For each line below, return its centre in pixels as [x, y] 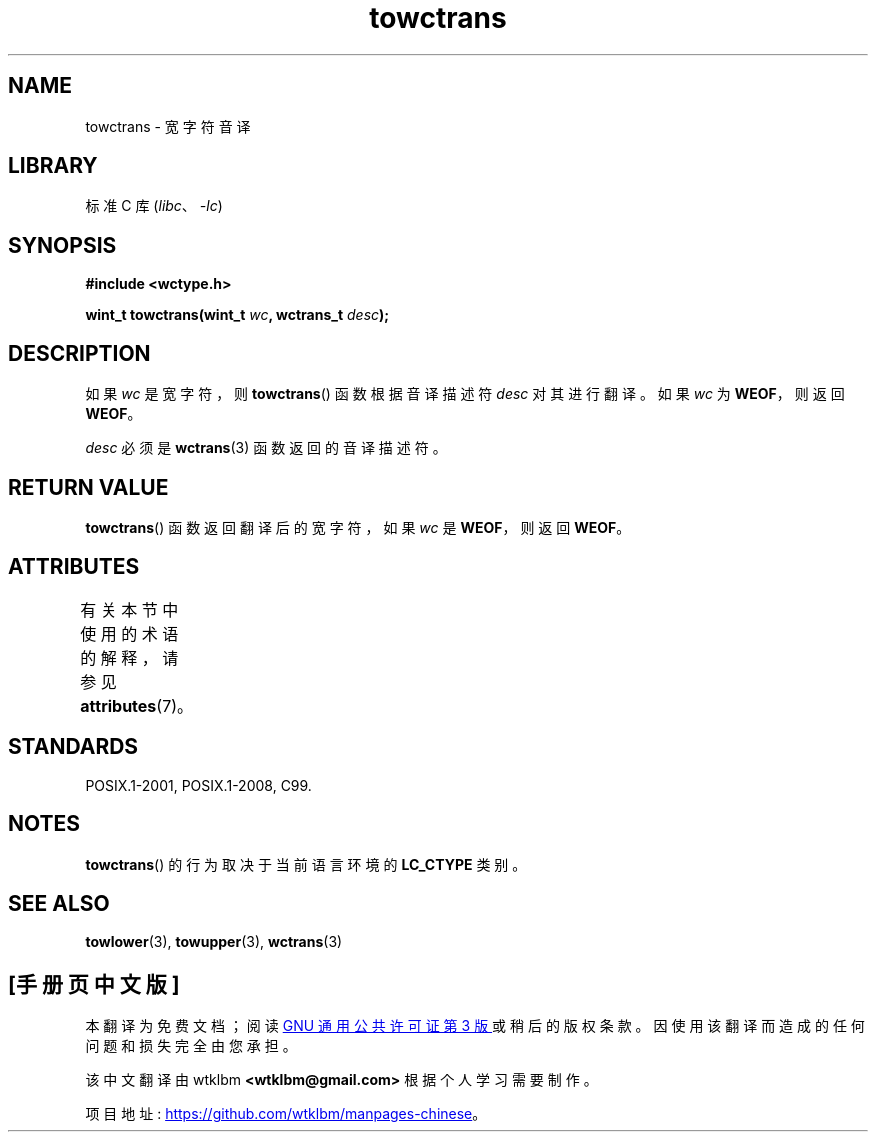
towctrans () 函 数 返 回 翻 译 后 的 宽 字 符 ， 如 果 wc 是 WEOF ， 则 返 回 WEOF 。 [358, 527]
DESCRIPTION [79, 353]
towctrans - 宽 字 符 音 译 [168, 126]
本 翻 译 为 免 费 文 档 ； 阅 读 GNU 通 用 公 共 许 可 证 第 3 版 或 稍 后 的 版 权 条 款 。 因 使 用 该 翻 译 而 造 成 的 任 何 [475, 1026]
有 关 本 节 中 [129, 609]
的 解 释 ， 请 [129, 657]
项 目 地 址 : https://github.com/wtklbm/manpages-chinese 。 [286, 1114]
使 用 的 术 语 [129, 633]
